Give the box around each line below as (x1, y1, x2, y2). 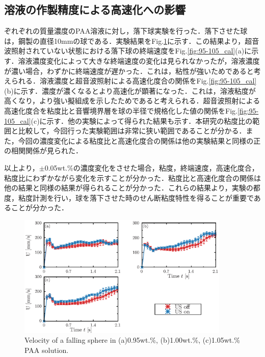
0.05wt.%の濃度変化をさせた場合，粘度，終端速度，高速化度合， (44, 162, 259, 173)
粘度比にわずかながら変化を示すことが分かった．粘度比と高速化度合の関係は (4, 172, 261, 183)
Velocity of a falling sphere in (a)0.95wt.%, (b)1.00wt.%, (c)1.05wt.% (24, 335, 240, 345)
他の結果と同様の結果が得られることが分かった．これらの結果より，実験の (4, 182, 253, 193)
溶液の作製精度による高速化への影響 (4, 2, 186, 17)
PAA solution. (24, 344, 69, 355)
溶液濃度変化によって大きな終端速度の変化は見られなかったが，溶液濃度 (18, 55, 260, 66)
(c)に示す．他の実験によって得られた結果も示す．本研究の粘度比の (31, 115, 253, 126)
